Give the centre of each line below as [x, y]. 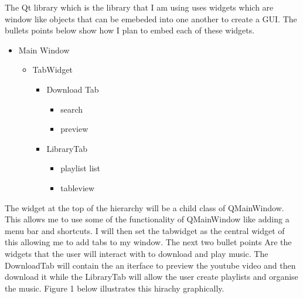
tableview [78, 187]
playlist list [81, 168]
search [72, 109]
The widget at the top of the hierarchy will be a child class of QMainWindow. [144, 207]
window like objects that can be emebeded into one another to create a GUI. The [151, 18]
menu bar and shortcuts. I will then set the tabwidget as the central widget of [145, 230]
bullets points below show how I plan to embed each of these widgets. [130, 30]
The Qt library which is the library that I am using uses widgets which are [139, 7]
